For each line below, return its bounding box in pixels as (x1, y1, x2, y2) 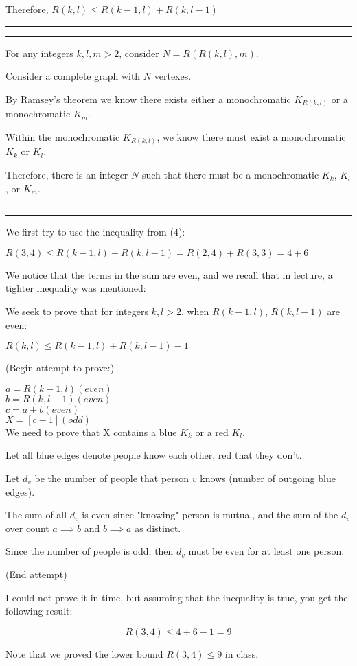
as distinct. (135, 520, 181, 535)
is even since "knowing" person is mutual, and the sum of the (82, 507, 338, 522)
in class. (224, 646, 259, 661)
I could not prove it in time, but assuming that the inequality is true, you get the (5, 590, 348, 604)
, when (181, 303, 209, 318)
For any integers (5, 45, 73, 60)
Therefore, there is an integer (5, 168, 128, 181)
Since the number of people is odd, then (5, 544, 174, 558)
